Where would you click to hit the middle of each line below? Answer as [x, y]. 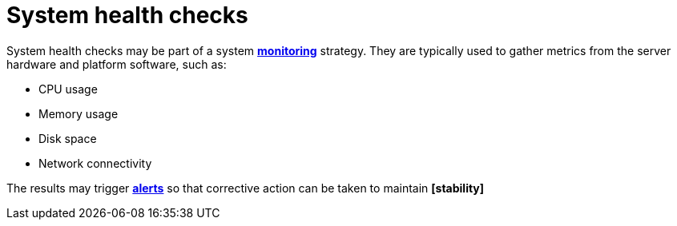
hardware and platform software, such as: [117, 64]
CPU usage [68, 89]
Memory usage [79, 113]
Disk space [68, 138]
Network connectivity [95, 163]
